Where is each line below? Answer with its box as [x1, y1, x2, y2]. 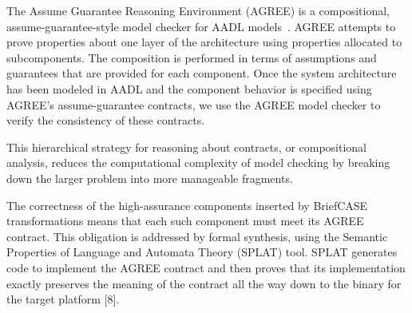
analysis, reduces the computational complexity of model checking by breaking [6, 154, 390, 171]
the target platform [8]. [6, 291, 120, 307]
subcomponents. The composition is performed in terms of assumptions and [6, 49, 377, 65]
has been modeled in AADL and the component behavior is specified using [6, 80, 372, 97]
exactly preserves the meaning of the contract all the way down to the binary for [6, 275, 402, 291]
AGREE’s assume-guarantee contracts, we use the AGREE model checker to [6, 96, 381, 113]
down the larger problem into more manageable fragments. [6, 169, 293, 186]
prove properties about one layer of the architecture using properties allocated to [6, 34, 402, 50]
